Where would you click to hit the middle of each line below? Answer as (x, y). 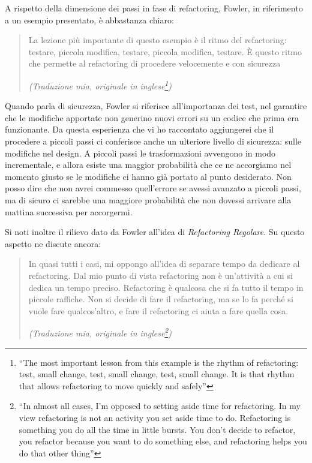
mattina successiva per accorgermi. (69, 211)
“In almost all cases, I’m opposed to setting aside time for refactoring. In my (160, 406)
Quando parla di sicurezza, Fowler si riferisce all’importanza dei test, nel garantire (156, 106)
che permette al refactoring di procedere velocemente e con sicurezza (154, 63)
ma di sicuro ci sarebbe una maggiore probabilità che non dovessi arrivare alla (148, 199)
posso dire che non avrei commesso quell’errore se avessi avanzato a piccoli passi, (153, 188)
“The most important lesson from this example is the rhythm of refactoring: (159, 362)
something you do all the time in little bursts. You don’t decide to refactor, (157, 429)
